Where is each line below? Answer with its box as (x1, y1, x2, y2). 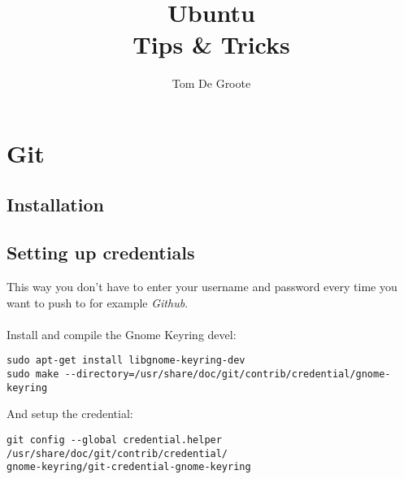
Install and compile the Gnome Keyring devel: (7, 325, 237, 342)
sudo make (7, 368, 59, 381)
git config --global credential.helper (7, 434, 222, 446)
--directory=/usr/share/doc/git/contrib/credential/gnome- (64, 368, 391, 381)
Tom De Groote (172, 75, 251, 92)
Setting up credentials (7, 240, 195, 265)
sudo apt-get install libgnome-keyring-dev (7, 355, 245, 367)
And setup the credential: (7, 405, 133, 422)
